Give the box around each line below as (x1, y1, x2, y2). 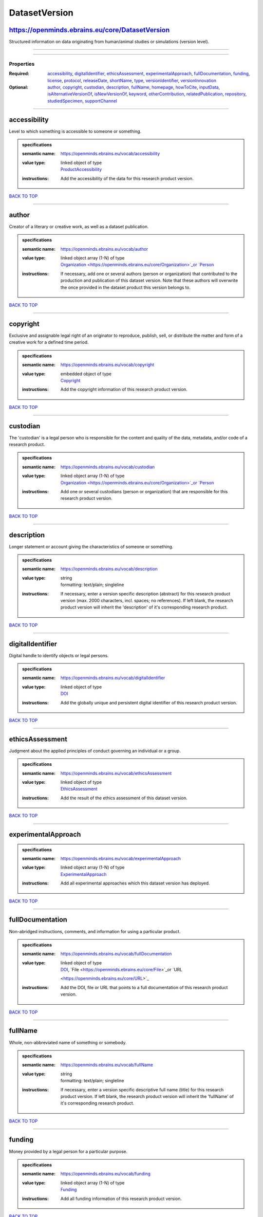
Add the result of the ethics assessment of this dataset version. (60, 795, 188, 801)
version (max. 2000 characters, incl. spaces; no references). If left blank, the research (60, 597, 233, 603)
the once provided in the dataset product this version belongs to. (60, 284, 191, 290)
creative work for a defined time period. (9, 339, 89, 345)
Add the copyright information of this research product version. (60, 387, 188, 392)
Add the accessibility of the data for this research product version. (60, 175, 194, 181)
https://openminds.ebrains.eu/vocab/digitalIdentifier (60, 675, 165, 681)
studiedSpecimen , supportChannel (47, 98, 117, 104)
